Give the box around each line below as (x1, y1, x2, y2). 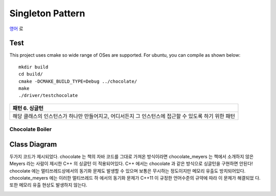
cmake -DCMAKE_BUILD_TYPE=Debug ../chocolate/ (18, 78, 137, 84)
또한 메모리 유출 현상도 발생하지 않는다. (9, 182, 87, 188)
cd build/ (18, 71, 43, 77)
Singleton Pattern (9, 8, 85, 19)
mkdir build (18, 64, 49, 70)
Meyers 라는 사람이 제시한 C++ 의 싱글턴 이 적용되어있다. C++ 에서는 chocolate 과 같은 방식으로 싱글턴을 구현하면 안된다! (9, 161, 253, 167)
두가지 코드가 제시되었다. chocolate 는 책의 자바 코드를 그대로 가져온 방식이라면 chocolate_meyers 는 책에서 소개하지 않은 (9, 153, 254, 159)
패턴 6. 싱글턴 (12, 105, 43, 112)
